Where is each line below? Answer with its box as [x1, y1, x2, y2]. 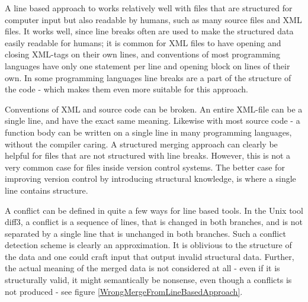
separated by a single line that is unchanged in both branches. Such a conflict [5, 227, 286, 239]
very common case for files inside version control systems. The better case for [5, 160, 285, 173]
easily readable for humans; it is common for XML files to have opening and [5, 36, 281, 49]
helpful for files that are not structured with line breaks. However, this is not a [5, 149, 291, 162]
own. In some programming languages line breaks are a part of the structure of [5, 71, 291, 83]
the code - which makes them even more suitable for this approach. [5, 83, 248, 95]
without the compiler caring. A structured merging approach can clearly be [5, 137, 278, 150]
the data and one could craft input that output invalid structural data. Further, [5, 250, 294, 262]
